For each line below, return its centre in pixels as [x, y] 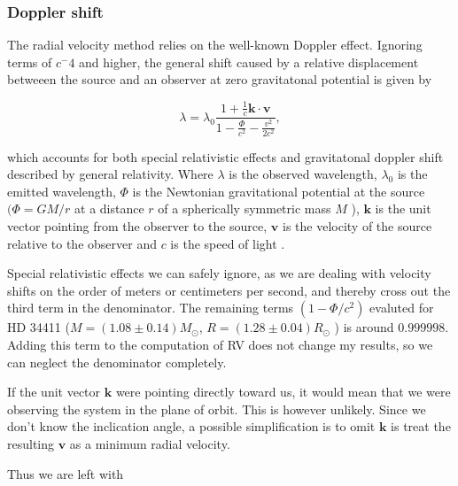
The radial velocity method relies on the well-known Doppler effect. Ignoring [215, 45]
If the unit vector [54, 392]
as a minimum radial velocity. [150, 444]
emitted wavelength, [62, 191]
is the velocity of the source [357, 226]
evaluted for [402, 308]
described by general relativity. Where [110, 174]
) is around [364, 327]
